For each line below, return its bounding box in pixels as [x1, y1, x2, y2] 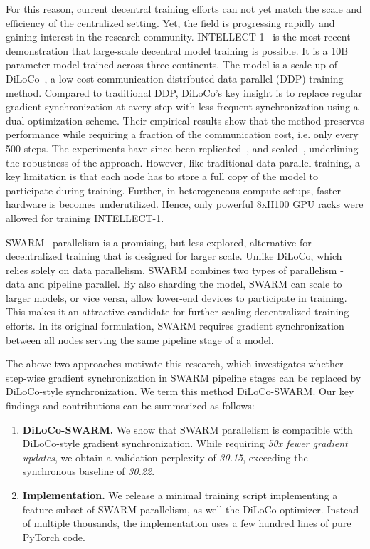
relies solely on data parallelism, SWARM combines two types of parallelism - [6, 262, 344, 277]
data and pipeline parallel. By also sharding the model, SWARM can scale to [6, 276, 342, 291]
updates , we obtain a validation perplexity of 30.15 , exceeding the [22, 449, 308, 464]
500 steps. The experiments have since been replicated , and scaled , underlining [6, 140, 359, 155]
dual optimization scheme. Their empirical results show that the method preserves [6, 113, 364, 127]
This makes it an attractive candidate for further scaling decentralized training [6, 304, 349, 319]
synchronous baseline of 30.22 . [22, 464, 155, 479]
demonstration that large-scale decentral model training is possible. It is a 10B [6, 43, 349, 58]
